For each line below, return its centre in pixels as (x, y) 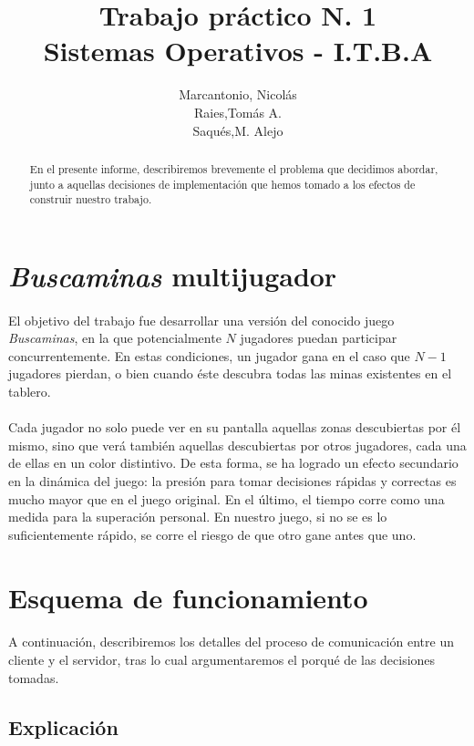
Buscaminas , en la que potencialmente (115, 338)
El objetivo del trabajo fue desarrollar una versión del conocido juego (201, 320)
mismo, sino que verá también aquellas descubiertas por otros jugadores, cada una (237, 445)
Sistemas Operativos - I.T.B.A (238, 51)
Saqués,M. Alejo (238, 130)
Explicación (63, 726)
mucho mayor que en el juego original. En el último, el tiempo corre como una (227, 498)
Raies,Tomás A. (238, 112)
